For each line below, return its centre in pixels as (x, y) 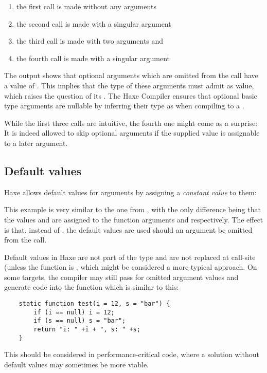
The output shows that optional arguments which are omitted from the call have (131, 75)
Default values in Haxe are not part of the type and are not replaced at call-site (130, 257)
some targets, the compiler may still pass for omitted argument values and (121, 277)
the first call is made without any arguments (86, 6)
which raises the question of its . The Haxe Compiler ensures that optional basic (131, 95)
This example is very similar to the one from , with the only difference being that (132, 209)
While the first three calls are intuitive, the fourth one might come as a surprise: (131, 123)
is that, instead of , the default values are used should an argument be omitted (128, 229)
